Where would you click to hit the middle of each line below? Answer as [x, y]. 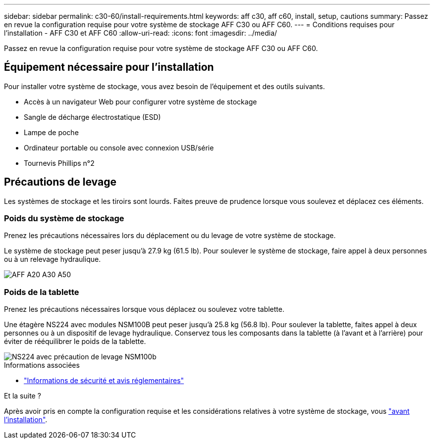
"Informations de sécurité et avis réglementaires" [104, 381]
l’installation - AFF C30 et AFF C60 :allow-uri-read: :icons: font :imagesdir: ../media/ [141, 33]
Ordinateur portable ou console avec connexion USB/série [119, 148]
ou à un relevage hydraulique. [53, 259]
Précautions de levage [60, 182]
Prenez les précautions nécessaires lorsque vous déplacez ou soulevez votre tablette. [144, 309]
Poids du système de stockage [64, 219]
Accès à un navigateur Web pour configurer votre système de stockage [140, 101]
